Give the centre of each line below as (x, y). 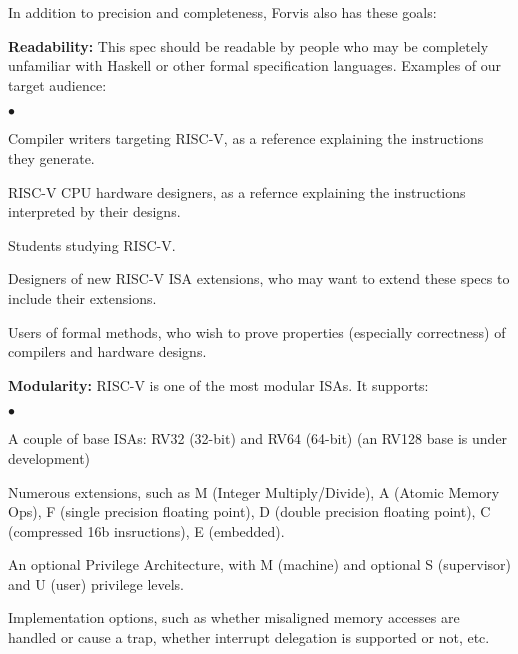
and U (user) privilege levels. (96, 583)
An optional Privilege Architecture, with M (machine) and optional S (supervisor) (260, 564)
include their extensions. (82, 297)
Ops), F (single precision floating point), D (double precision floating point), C (249, 511)
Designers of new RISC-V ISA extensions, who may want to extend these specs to (259, 278)
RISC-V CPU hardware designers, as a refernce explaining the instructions (237, 191)
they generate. (51, 157)
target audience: (57, 84)
